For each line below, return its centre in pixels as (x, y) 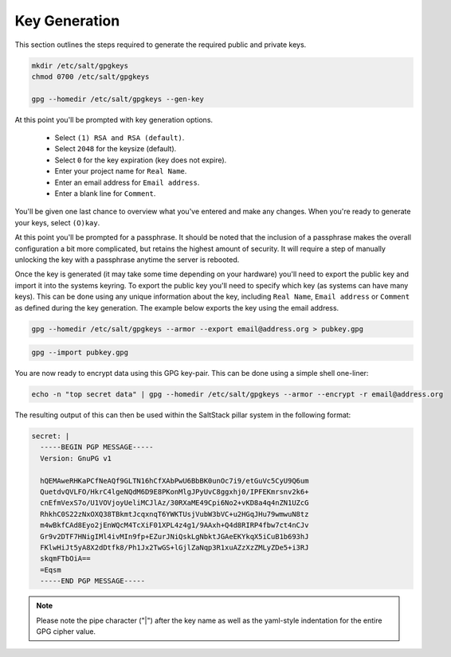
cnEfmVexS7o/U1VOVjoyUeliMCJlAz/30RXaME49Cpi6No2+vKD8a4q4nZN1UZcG (175, 503)
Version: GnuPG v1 (76, 458)
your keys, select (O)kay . (57, 222)
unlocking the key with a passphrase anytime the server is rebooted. (127, 260)
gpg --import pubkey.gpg (80, 353)
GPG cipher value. (66, 631)
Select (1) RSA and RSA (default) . (120, 138)
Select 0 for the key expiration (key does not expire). (141, 160)
